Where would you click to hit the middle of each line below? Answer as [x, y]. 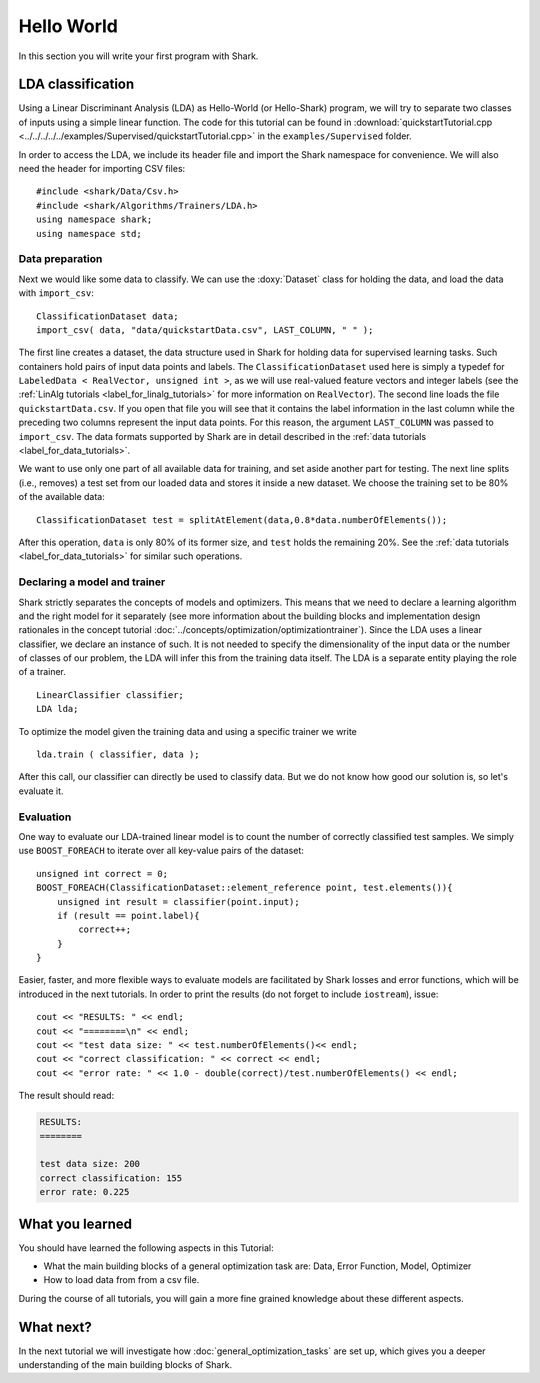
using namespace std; [89, 233]
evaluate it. [41, 791]
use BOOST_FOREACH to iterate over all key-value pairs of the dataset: [161, 851]
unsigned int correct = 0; [102, 873]
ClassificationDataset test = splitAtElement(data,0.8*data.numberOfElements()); [242, 519]
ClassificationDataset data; [107, 316]
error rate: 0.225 [84, 1192]
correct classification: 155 [111, 1178]
